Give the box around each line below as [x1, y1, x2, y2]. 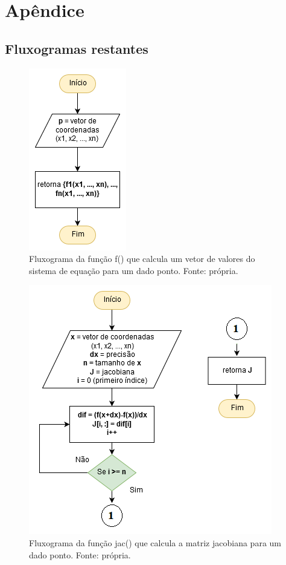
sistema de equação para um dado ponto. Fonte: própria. [29, 264, 238, 276]
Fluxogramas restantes [5, 39, 148, 57]
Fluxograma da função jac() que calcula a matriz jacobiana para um [29, 536, 281, 549]
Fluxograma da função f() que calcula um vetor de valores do [29, 252, 255, 265]
